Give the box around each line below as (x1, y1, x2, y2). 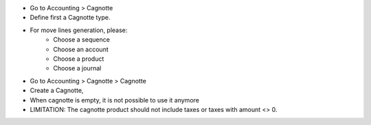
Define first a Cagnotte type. (30, 14, 111, 22)
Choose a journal (53, 64, 102, 72)
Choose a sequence (53, 36, 110, 44)
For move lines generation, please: (30, 26, 128, 34)
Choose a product (53, 55, 104, 63)
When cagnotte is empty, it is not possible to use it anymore (30, 96, 199, 104)
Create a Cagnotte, (30, 86, 84, 95)
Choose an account (53, 45, 109, 53)
